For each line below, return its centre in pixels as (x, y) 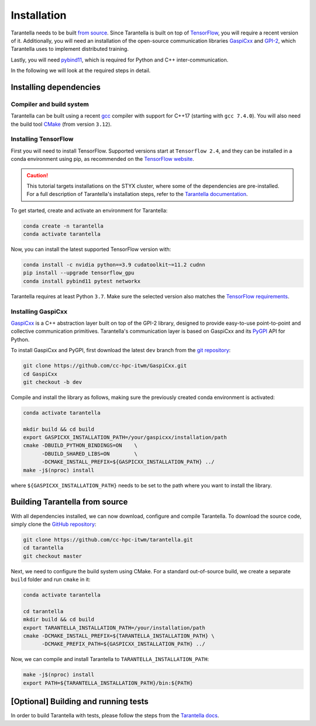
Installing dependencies (56, 87)
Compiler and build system (50, 104)
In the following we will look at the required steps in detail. (81, 71)
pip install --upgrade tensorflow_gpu (79, 273)
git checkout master (52, 556)
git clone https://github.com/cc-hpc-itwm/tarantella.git (108, 539)
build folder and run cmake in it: (51, 580)
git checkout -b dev (52, 382)
